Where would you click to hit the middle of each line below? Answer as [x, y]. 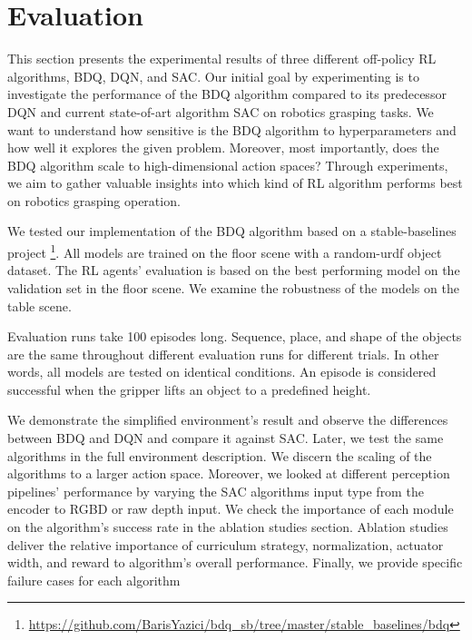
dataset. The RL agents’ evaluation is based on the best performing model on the [234, 270]
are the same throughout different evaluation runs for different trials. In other [223, 354]
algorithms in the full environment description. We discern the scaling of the [220, 455]
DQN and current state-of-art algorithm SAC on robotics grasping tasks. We [221, 111]
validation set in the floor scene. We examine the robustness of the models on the [233, 287]
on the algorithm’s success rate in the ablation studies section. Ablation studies [228, 527]
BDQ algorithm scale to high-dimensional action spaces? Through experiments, [228, 165]
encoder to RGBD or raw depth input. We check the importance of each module [231, 509]
